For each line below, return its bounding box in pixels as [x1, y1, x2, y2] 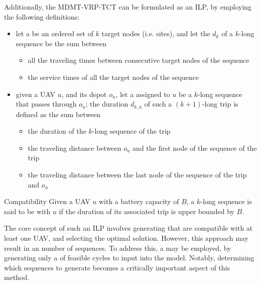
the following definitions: [4, 11, 80, 22]
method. [4, 272, 30, 282]
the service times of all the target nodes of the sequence [28, 71, 199, 82]
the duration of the [28, 126, 86, 136]
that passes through [16, 99, 77, 109]
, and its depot [61, 88, 107, 99]
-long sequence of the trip [92, 126, 171, 136]
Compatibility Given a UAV [4, 196, 90, 207]
